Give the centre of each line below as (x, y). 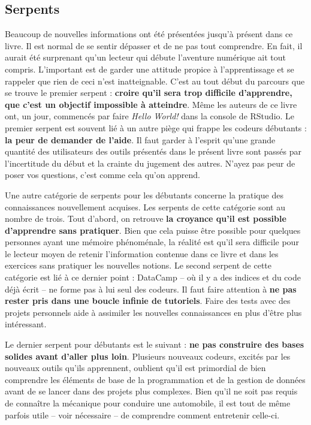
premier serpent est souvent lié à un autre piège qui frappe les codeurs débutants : (156, 127)
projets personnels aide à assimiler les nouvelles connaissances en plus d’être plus (153, 312)
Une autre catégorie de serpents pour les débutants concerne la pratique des (144, 195)
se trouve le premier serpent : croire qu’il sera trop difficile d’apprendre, (149, 93)
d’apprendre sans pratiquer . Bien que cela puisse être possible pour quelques (153, 230)
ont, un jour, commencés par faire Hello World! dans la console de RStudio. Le (150, 116)
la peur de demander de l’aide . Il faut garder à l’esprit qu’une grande (140, 139)
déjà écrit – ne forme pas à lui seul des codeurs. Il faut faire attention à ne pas (151, 289)
